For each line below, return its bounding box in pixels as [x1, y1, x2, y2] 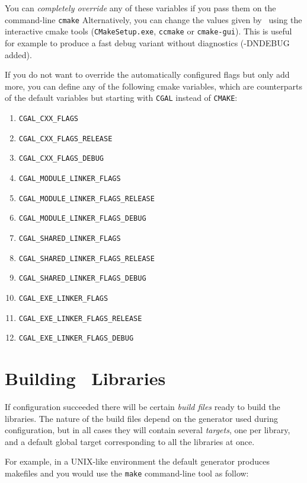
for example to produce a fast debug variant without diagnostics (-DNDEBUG [5, 36, 290, 49]
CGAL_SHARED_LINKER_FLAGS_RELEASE [18, 254, 155, 263]
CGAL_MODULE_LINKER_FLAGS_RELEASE [18, 194, 155, 203]
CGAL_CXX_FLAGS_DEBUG [18, 154, 104, 163]
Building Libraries [5, 366, 166, 390]
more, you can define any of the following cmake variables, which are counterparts [5, 80, 302, 92]
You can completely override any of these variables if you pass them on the [5, 2, 276, 14]
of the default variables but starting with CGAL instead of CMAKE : [5, 91, 238, 104]
